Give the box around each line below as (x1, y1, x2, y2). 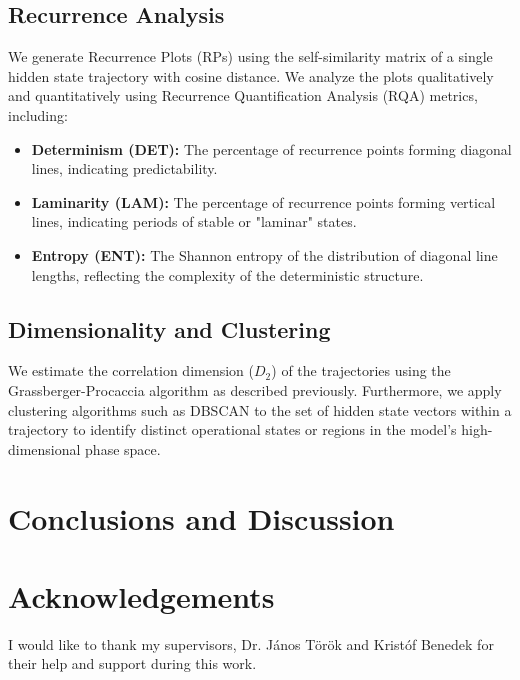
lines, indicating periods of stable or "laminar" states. (31, 211, 357, 232)
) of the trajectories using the (271, 360, 451, 381)
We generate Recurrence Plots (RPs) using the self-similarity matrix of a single (8, 46, 493, 67)
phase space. (85, 438, 161, 459)
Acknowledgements (8, 575, 275, 616)
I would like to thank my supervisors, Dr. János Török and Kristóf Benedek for (8, 633, 494, 654)
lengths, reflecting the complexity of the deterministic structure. (31, 264, 424, 285)
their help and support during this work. (8, 653, 257, 674)
